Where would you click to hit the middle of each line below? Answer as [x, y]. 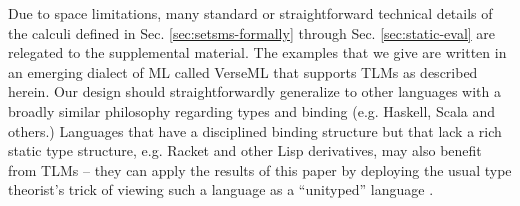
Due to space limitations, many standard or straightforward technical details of [250, 13]
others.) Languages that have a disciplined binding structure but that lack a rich [255, 130]
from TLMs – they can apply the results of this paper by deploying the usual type [260, 169]
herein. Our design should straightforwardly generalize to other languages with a [254, 91]
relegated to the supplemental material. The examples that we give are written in [257, 52]
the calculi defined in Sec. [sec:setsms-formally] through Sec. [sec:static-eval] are [252, 32]
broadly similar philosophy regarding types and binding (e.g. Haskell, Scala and [252, 110]
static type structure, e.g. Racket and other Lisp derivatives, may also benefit [245, 150]
